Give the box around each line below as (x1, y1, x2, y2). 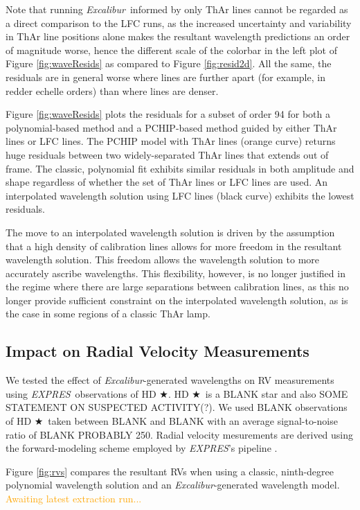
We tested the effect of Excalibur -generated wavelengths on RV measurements (6, 373, 334, 387)
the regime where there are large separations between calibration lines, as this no (6, 279, 349, 294)
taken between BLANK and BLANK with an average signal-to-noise (48, 414, 338, 428)
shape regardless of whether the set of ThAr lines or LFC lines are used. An (6, 175, 328, 189)
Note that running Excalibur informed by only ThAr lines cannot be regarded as (6, 2, 348, 16)
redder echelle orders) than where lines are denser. (6, 83, 219, 98)
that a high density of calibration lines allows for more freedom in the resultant (6, 238, 342, 253)
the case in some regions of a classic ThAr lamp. (6, 306, 210, 321)
